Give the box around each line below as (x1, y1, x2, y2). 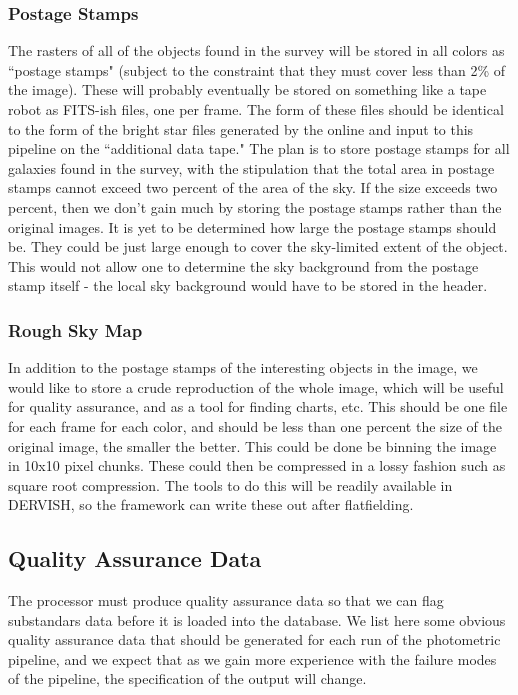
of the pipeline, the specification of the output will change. (8, 668, 367, 689)
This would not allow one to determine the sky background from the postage (8, 255, 479, 276)
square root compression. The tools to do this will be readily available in (8, 474, 453, 495)
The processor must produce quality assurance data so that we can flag (8, 590, 444, 611)
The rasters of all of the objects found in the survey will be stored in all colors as (8, 40, 505, 61)
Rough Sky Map (8, 317, 143, 342)
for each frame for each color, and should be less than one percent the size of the (8, 415, 502, 436)
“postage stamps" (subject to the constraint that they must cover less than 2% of (8, 59, 506, 80)
